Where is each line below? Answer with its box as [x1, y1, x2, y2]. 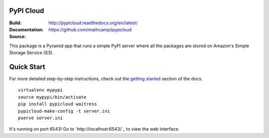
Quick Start [9, 63, 45, 71]
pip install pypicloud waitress [18, 101, 97, 107]
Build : [9, 20, 22, 26]
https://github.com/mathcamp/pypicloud [48, 26, 132, 32]
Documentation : [9, 26, 44, 32]
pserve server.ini [18, 115, 63, 121]
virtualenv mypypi [18, 87, 63, 93]
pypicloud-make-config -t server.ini [18, 108, 111, 114]
